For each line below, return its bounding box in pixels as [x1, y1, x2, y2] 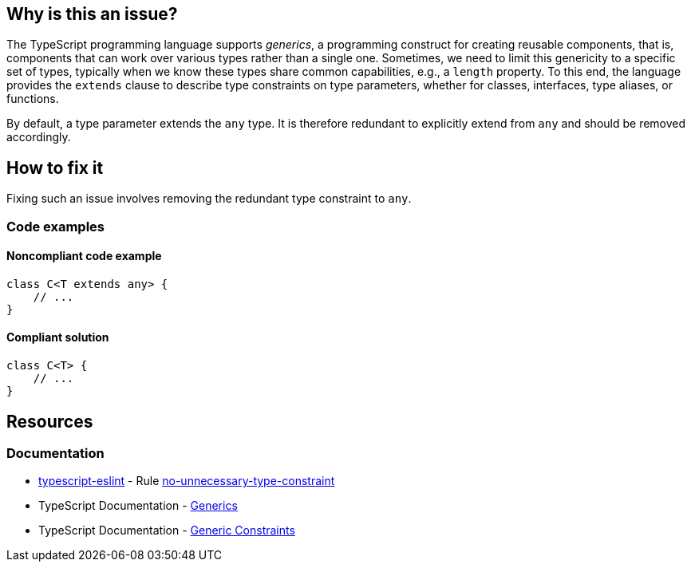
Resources [6, 411, 93, 432]
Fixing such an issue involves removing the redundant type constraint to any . [6, 191, 412, 206]
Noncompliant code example [6, 249, 162, 263]
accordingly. [6, 130, 71, 144]
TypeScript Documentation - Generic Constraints [38, 523, 295, 538]
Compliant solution [6, 330, 109, 345]
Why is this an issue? [6, 4, 178, 24]
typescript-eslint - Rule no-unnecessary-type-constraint [38, 474, 335, 488]
